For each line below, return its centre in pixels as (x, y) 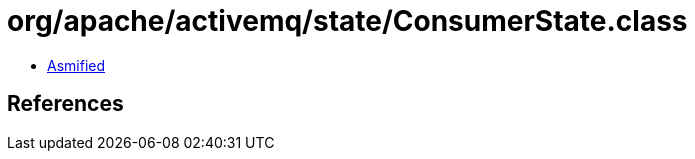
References (65, 104)
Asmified (76, 65)
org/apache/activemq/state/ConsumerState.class (347, 21)
